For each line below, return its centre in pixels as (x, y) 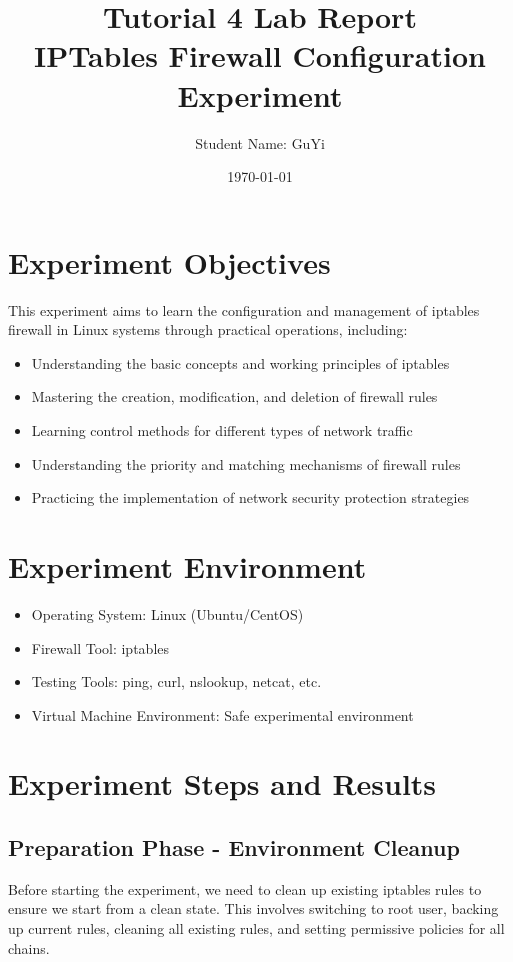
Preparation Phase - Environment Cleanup (234, 847)
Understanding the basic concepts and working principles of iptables (240, 362)
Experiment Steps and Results (222, 783)
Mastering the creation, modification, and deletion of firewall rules (234, 396)
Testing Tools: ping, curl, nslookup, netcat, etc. (176, 681)
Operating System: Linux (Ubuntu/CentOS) (167, 613)
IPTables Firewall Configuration (260, 55)
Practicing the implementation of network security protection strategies (250, 497)
